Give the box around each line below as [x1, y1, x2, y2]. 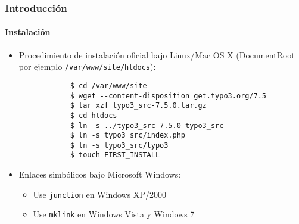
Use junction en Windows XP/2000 [33, 188, 166, 200]
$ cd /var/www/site [70, 81, 147, 90]
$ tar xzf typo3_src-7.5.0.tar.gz [70, 101, 207, 110]
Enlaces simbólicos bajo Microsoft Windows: [18, 168, 181, 181]
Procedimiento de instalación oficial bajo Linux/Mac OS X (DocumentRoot [18, 48, 295, 61]
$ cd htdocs [70, 111, 117, 120]
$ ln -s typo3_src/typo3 [70, 141, 169, 150]
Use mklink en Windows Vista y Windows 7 [33, 208, 195, 220]
